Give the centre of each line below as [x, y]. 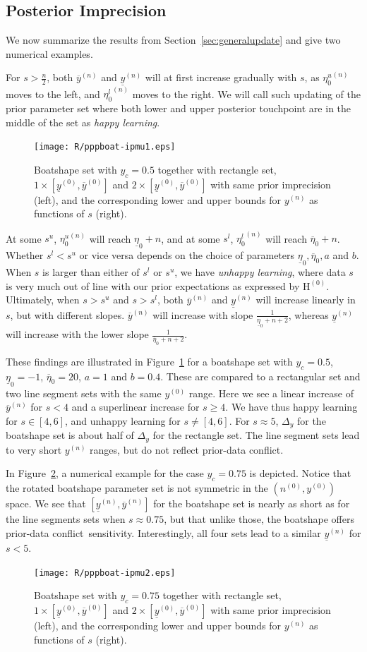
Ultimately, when [43, 300]
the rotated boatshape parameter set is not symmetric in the [137, 488]
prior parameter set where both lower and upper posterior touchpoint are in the [179, 108]
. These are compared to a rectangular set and [260, 376]
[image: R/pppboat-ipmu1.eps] [105, 147]
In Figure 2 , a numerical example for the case [105, 473]
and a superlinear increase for [136, 407]
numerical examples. [49, 53]
